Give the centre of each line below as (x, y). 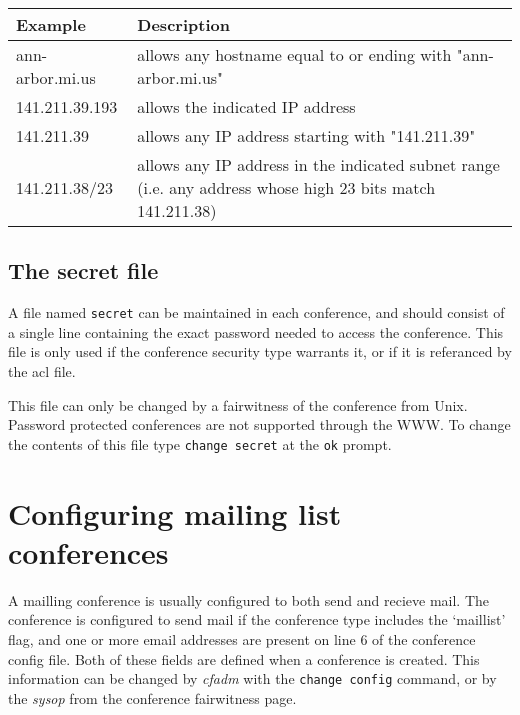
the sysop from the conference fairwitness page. (152, 697)
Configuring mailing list (175, 512)
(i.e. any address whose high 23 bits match (286, 187)
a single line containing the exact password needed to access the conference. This (256, 331)
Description (183, 24)
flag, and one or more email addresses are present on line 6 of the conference (242, 638)
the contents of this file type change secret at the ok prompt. (200, 443)
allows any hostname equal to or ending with (294, 54)
